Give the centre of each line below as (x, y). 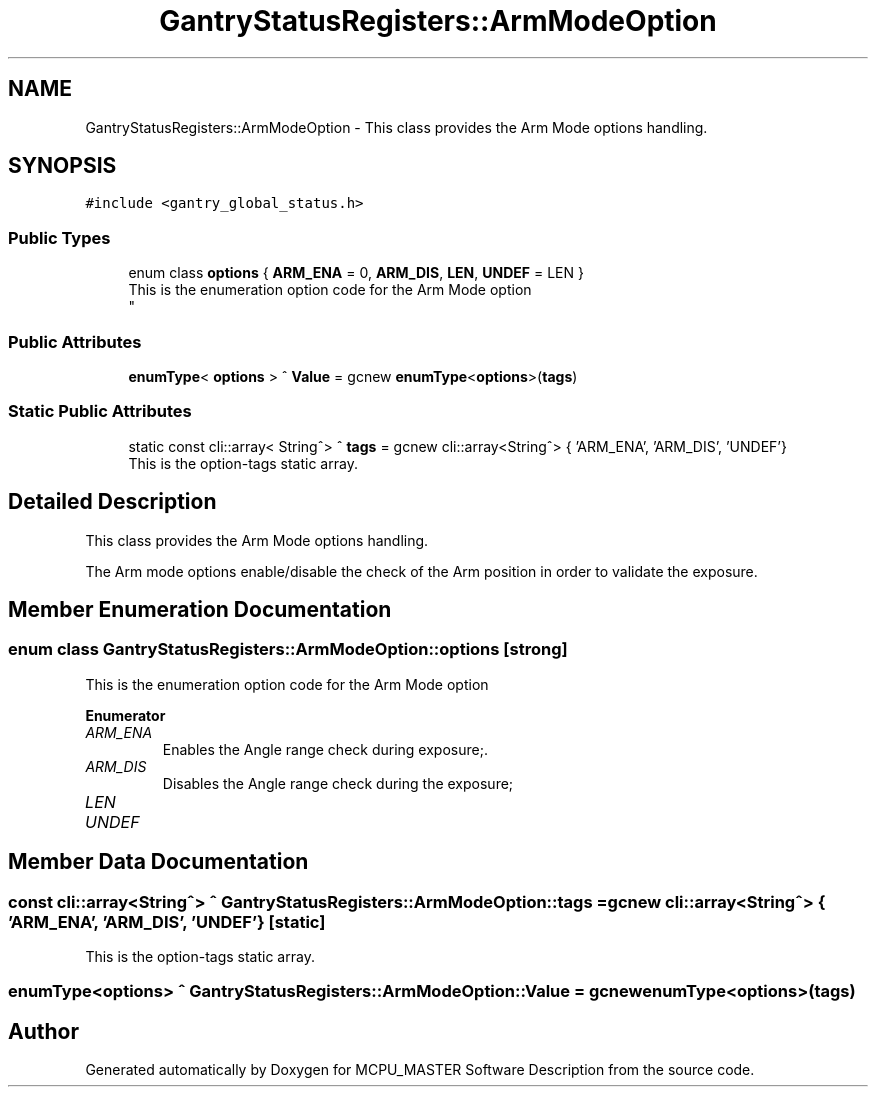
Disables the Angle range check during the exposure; (338, 783)
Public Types (59, 237)
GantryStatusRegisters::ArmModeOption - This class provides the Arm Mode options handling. (396, 127)
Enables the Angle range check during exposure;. (325, 749)
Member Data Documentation (158, 862)
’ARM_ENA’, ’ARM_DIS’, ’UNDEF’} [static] (167, 921)
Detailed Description (112, 502)
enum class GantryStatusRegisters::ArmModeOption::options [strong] (288, 649)
